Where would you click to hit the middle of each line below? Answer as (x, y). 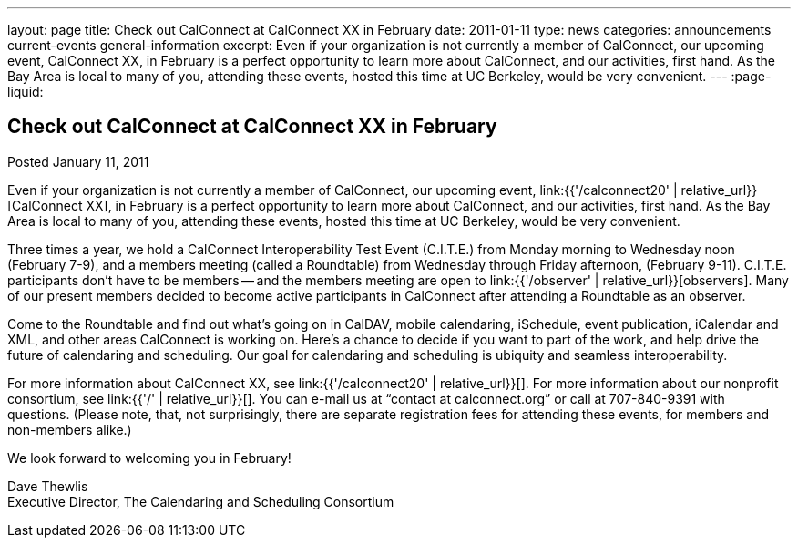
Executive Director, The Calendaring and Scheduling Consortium (201, 501)
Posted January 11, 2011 (78, 161)
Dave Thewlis (48, 486)
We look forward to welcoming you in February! (149, 458)
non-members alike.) (70, 429)
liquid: (26, 92)
